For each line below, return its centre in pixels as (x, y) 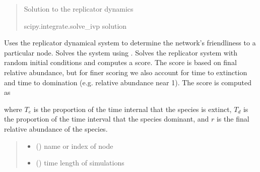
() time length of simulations (80, 163)
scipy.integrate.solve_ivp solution (75, 25)
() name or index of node (75, 146)
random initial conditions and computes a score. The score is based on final (120, 62)
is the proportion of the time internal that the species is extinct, (133, 109)
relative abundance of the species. (56, 128)
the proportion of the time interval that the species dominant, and (107, 119)
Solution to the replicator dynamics (79, 9)
